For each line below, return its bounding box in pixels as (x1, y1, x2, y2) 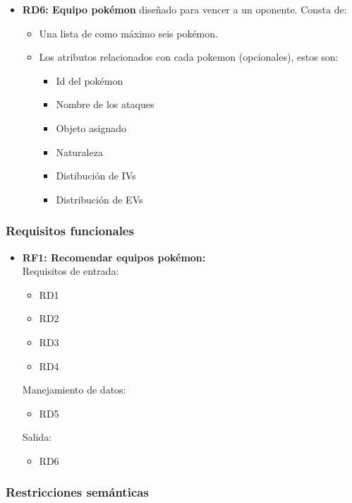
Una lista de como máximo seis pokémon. (39, 25, 218, 40)
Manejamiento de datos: (22, 382, 126, 397)
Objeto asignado (56, 120, 127, 135)
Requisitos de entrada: (22, 264, 119, 278)
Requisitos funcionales (6, 222, 134, 239)
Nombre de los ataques (56, 97, 154, 112)
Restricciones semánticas (6, 483, 149, 501)
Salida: (22, 430, 52, 444)
